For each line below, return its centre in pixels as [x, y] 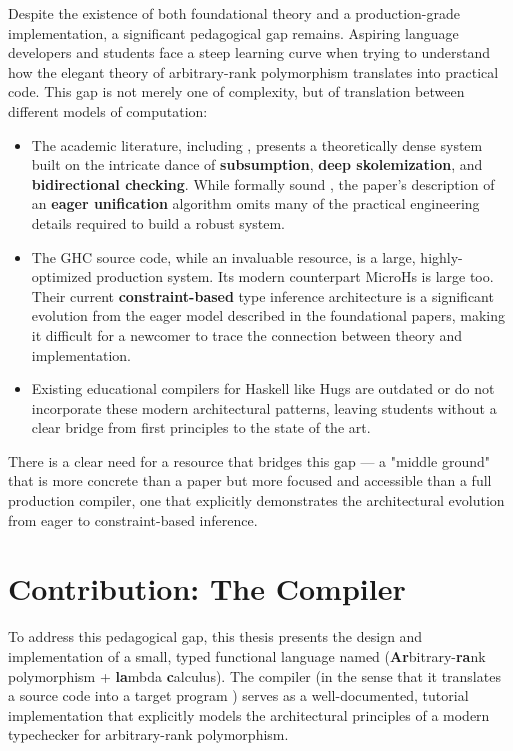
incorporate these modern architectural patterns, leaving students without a [264, 407]
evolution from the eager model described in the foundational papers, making [268, 315]
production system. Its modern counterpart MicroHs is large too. [295, 276]
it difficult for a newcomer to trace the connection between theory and [247, 334]
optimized [61, 276]
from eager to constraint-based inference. [133, 519]
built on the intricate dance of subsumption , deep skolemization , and [257, 164]
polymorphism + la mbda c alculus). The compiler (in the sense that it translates [254, 675]
